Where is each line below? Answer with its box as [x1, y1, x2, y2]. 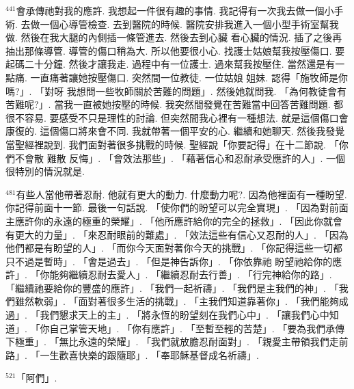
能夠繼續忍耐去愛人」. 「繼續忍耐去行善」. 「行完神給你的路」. [49, 267, 332, 282]
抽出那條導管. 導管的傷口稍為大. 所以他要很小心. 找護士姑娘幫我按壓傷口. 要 [5, 43, 345, 57]
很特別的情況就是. [5, 164, 85, 178]
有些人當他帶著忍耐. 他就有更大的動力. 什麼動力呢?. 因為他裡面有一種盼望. [16, 187, 347, 201]
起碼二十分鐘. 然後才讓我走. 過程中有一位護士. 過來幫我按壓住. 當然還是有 [5, 57, 336, 71]
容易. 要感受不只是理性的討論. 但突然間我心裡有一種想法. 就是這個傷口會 [24, 110, 349, 124]
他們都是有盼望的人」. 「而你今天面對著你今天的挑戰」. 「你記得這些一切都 [5, 241, 343, 255]
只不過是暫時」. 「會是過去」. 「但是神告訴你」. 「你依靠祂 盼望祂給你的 [5, 254, 333, 268]
